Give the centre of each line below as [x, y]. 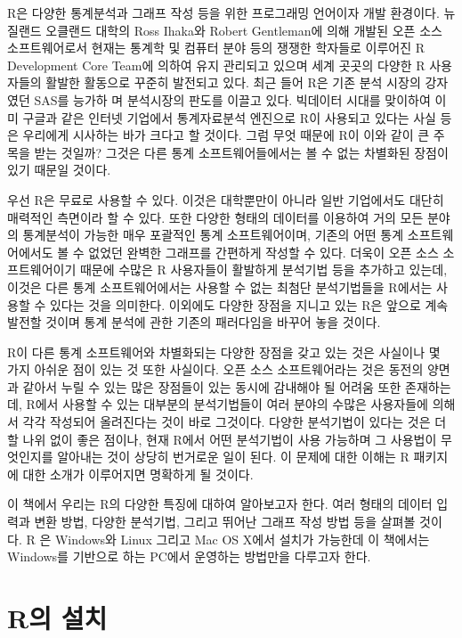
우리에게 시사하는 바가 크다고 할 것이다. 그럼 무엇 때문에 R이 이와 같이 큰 [226, 135]
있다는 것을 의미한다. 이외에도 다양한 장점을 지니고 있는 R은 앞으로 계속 [249, 304]
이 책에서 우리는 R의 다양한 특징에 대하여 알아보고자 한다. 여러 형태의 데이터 [220, 504]
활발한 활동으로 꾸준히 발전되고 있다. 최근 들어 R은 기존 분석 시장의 [233, 82]
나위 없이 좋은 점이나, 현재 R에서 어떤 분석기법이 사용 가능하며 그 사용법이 [230, 439]
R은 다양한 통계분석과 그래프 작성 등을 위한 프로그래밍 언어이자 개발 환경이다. [223, 12]
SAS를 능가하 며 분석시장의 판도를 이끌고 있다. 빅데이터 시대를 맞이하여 [232, 99]
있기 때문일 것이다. [59, 170]
